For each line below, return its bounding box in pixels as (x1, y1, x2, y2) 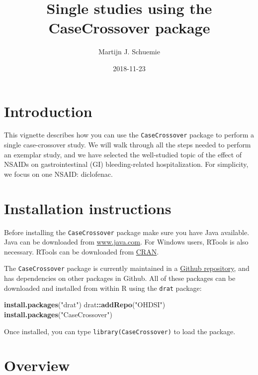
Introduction (4, 101, 92, 121)
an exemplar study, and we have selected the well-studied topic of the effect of (4, 149, 242, 159)
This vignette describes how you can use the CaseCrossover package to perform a (4, 129, 254, 140)
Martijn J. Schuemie (98, 46, 160, 57)
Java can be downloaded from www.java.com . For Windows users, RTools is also (4, 237, 249, 247)
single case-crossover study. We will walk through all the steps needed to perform (4, 139, 251, 150)
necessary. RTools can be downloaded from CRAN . (4, 246, 159, 256)
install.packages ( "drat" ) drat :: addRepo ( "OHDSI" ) (4, 299, 166, 310)
